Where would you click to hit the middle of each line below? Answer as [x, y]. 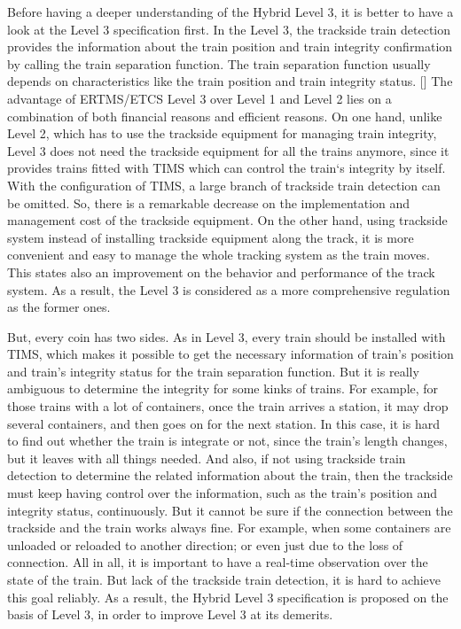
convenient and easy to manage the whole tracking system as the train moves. [219, 255]
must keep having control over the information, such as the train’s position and [223, 493]
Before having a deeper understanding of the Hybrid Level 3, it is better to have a [230, 12]
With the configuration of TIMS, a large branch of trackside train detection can [224, 185]
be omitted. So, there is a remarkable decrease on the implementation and [209, 202]
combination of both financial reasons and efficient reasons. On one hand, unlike [225, 116]
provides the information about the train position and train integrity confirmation [230, 47]
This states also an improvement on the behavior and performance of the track [221, 272]
